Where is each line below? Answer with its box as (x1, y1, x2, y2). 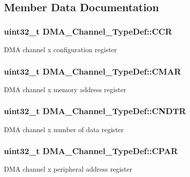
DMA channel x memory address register (4, 84, 127, 94)
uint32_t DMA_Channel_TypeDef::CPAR (4, 145, 178, 157)
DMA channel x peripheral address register (4, 164, 133, 174)
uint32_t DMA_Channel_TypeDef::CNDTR (4, 105, 186, 117)
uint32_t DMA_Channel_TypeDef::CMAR (4, 65, 181, 77)
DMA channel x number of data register (4, 124, 124, 134)
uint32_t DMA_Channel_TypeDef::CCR (4, 25, 172, 37)
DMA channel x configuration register (4, 44, 117, 54)
